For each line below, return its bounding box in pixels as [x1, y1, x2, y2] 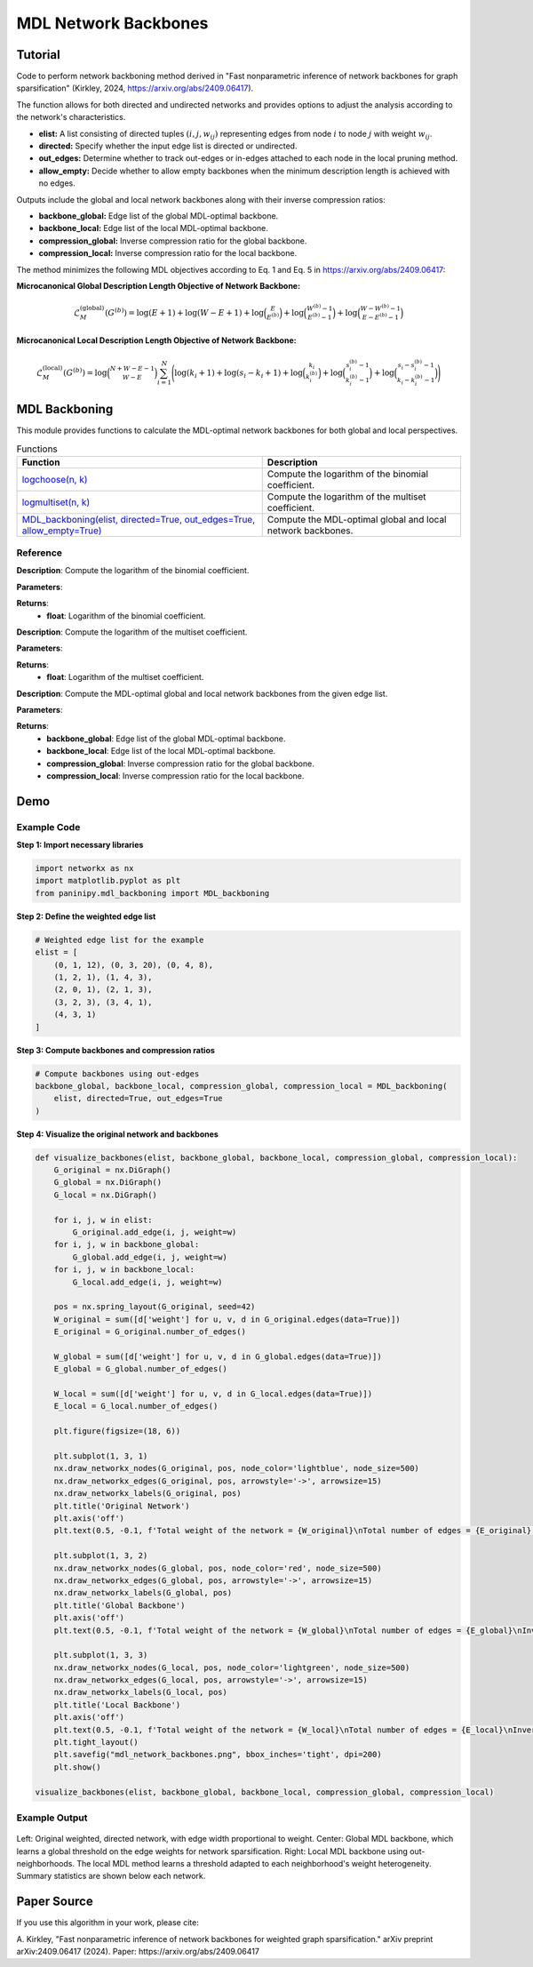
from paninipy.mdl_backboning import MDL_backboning [35, 888, 270, 898]
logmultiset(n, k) [21, 496, 91, 508]
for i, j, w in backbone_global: [53, 1240, 200, 1250]
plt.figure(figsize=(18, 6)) [53, 1427, 181, 1436]
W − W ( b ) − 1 [360, 303, 402, 313]
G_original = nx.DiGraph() [53, 1165, 172, 1175]
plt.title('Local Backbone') [53, 1699, 181, 1710]
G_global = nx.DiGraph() [53, 1178, 163, 1187]
